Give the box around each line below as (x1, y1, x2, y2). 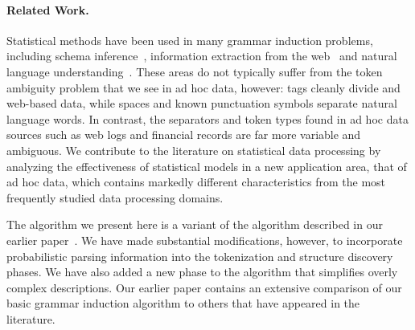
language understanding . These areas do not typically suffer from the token (6, 63, 383, 79)
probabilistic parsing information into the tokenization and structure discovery (6, 247, 393, 264)
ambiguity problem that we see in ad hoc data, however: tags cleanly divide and (6, 79, 401, 96)
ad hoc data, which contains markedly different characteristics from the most (6, 173, 386, 190)
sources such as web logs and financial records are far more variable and (6, 126, 361, 143)
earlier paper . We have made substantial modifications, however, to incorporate (6, 231, 403, 248)
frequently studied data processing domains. (6, 189, 224, 206)
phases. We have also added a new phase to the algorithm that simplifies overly (6, 263, 398, 280)
